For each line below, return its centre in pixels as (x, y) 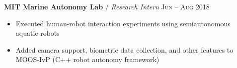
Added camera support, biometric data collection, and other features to (124, 49)
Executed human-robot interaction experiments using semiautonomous (123, 23)
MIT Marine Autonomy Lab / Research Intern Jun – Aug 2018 (107, 6)
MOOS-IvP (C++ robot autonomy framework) (87, 59)
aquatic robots (38, 33)
